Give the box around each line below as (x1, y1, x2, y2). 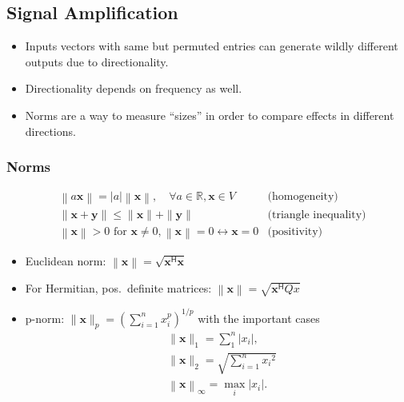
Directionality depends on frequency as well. (25, 80, 242, 97)
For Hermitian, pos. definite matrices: (25, 279, 212, 296)
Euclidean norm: (25, 252, 106, 269)
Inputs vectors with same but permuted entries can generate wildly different (25, 38, 398, 54)
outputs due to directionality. (25, 53, 169, 70)
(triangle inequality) (267, 209, 366, 221)
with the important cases (198, 309, 320, 326)
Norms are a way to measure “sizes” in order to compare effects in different (25, 106, 394, 123)
